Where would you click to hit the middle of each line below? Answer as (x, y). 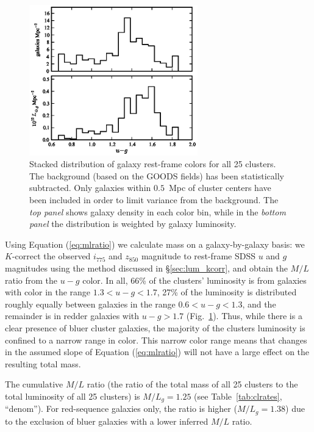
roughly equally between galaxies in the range (90, 304)
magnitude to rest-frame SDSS (198, 256)
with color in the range (48, 292)
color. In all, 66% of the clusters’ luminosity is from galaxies (194, 280)
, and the (259, 304)
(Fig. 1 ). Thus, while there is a (244, 316)
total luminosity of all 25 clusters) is (73, 396)
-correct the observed (51, 256)
